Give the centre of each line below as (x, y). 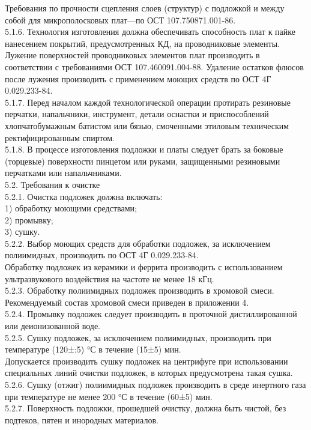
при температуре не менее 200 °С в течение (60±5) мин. (109, 396)
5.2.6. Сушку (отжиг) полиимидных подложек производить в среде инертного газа (155, 384)
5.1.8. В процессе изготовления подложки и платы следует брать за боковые (144, 149)
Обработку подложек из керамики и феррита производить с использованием (144, 267)
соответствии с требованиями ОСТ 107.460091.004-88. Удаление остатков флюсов (154, 66)
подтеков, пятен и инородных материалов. (82, 419)
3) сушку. (23, 232)
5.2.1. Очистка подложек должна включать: (84, 196)
